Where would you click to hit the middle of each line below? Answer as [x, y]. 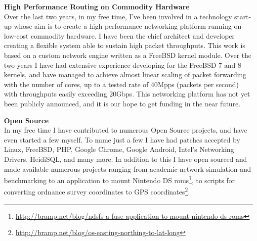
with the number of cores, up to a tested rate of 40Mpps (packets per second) [121, 84]
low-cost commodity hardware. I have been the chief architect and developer [119, 35]
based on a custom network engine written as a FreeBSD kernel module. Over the [128, 55]
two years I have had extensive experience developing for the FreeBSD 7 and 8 [123, 65]
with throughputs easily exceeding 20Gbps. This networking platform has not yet [127, 94]
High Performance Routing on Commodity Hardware [97, 6]
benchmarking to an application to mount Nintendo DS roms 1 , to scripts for [119, 179]
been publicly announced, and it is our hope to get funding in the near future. [122, 103]
